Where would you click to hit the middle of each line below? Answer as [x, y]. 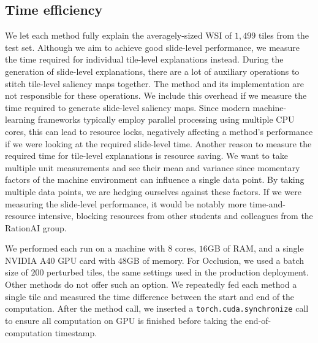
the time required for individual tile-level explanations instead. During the [144, 59]
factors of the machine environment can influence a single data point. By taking [155, 179]
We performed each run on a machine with [85, 248]
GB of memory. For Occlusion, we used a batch [215, 260]
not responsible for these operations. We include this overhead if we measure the [156, 95]
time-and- [267, 203]
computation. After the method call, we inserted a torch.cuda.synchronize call [157, 308]
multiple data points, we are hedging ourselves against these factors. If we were [153, 191]
